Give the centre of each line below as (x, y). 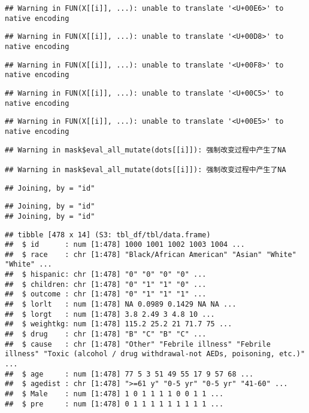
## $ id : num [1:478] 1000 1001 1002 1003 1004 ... (125, 245)
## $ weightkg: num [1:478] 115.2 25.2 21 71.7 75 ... (119, 324)
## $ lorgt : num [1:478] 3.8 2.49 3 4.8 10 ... (110, 314)
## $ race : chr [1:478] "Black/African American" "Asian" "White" (151, 254)
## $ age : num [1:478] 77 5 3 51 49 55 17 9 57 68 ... (129, 374)
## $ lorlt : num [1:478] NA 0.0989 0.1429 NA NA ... (121, 305)
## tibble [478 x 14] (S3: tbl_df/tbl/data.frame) (108, 235)
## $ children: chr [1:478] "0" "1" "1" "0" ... (106, 284)
